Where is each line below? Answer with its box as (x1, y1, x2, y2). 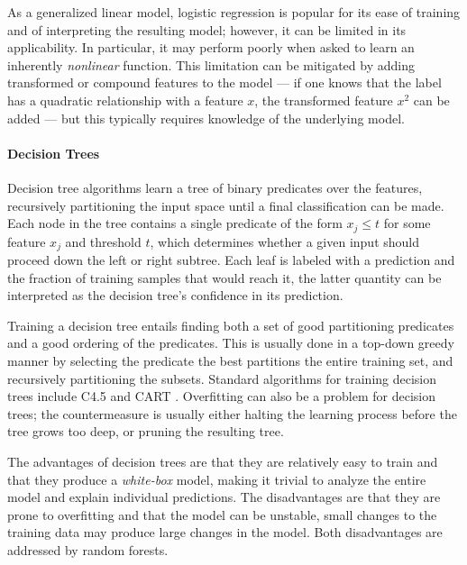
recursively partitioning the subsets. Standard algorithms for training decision (7, 369, 437, 387)
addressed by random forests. (7, 540, 169, 559)
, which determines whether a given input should (150, 232, 420, 251)
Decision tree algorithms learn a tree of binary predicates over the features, (7, 178, 423, 196)
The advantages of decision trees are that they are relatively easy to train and (7, 451, 438, 470)
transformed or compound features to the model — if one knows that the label (7, 73, 442, 92)
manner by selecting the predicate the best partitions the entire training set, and (7, 351, 453, 370)
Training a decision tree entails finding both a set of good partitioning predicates (7, 315, 454, 334)
